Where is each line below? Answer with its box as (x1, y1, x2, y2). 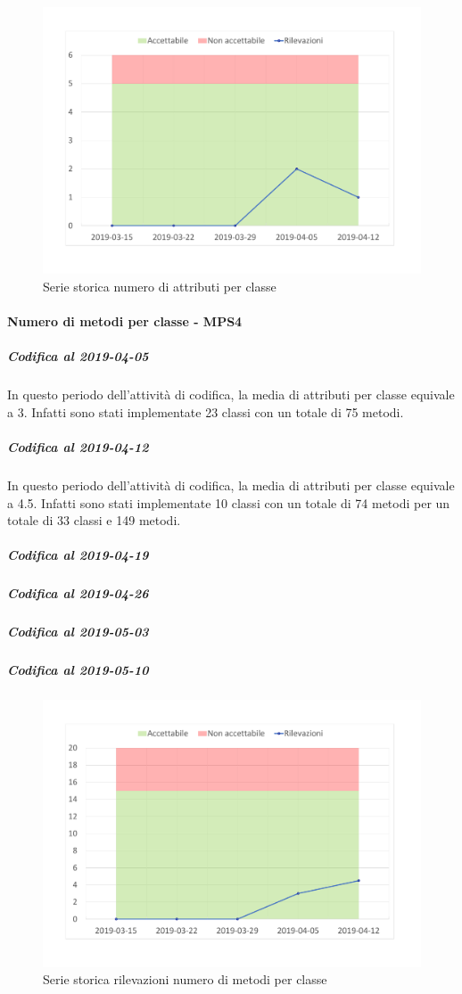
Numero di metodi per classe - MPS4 (7, 312, 243, 331)
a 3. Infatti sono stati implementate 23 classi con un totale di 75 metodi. (7, 402, 404, 421)
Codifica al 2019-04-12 (7, 438, 149, 456)
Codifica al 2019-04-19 (7, 546, 149, 564)
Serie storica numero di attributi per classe (43, 276, 276, 295)
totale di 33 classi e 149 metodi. (7, 511, 181, 530)
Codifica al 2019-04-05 (7, 347, 149, 366)
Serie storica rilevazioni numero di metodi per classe (43, 970, 327, 989)
